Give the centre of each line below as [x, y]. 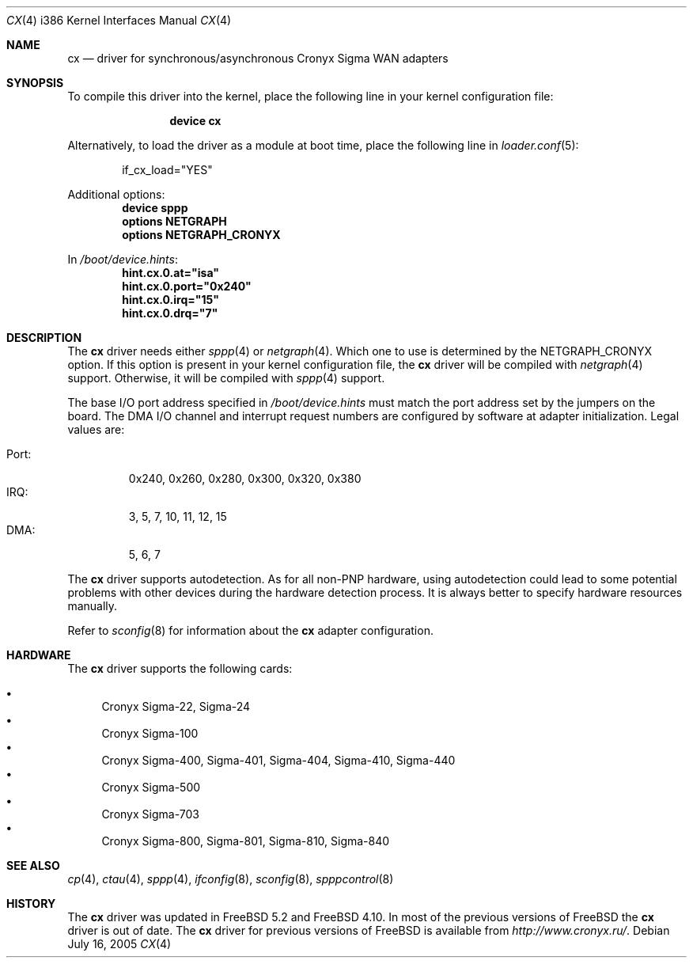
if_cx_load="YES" [167, 170]
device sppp [155, 208]
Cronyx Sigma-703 [150, 814]
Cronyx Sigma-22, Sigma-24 [176, 706]
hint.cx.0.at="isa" [170, 273]
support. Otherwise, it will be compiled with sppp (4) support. [226, 378]
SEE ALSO [33, 865]
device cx [195, 121]
